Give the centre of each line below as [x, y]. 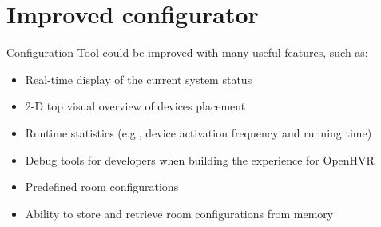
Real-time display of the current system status [139, 79]
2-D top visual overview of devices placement [135, 106]
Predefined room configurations [102, 187]
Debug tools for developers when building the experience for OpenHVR [200, 159]
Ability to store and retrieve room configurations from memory [179, 213]
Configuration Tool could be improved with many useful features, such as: [187, 52]
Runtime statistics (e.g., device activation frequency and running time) [198, 132]
